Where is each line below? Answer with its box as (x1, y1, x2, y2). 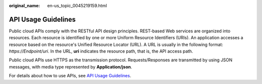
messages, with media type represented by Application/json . (9, 64, 132, 70)
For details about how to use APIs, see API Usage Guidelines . (9, 73, 131, 79)
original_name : (9, 3, 40, 8)
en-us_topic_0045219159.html (47, 3, 107, 8)
